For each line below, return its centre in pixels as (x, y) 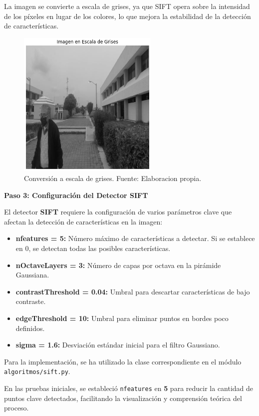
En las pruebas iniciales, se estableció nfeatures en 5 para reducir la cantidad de (129, 388)
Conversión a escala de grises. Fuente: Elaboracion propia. (113, 178)
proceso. (16, 408)
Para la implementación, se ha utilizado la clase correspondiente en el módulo (123, 361)
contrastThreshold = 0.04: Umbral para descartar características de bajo (133, 291)
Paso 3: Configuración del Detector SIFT (76, 195)
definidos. (30, 328)
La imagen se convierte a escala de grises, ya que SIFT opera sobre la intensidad (127, 6)
